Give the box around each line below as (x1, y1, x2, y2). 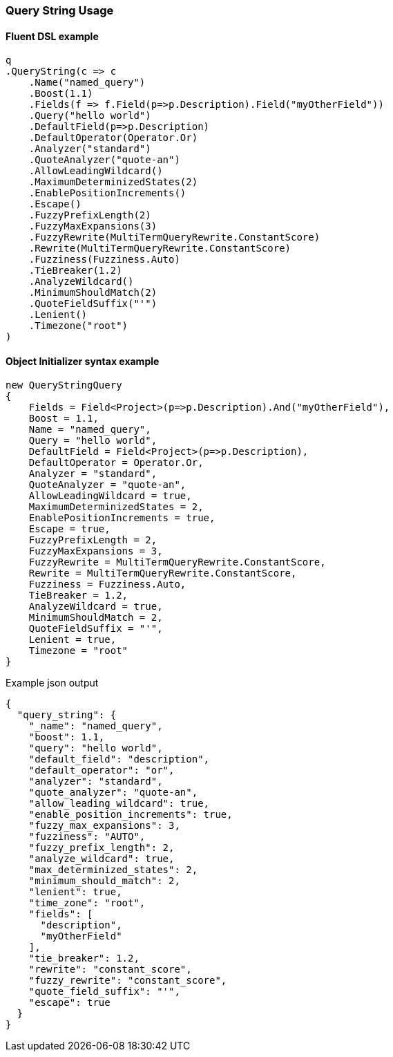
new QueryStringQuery (6, 380, 122, 391)
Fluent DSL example (6, 30, 99, 42)
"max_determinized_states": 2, (28, 864, 198, 876)
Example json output (6, 677, 99, 689)
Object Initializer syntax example (6, 355, 160, 367)
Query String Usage (6, 3, 114, 17)
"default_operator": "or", (28, 765, 175, 776)
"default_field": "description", (28, 754, 210, 765)
